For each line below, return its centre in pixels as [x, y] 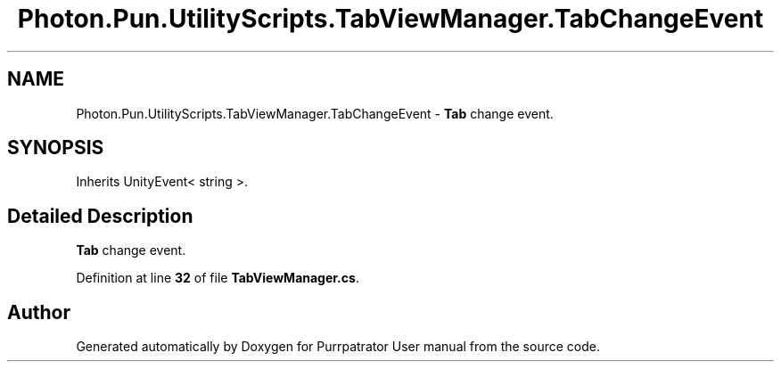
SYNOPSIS [56, 148]
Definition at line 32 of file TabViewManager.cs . [218, 278]
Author [39, 312]
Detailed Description [100, 216]
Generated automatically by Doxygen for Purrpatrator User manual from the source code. [338, 347]
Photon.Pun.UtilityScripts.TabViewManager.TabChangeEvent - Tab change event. [315, 113]
